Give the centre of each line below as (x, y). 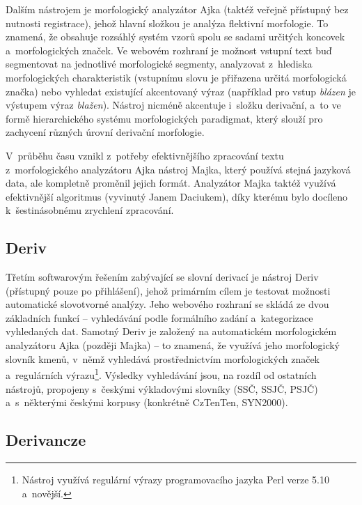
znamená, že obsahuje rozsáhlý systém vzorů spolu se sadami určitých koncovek (175, 37)
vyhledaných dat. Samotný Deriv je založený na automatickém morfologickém (171, 331)
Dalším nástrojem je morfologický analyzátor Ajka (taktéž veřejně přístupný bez (177, 9)
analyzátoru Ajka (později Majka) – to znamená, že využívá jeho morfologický (173, 345)
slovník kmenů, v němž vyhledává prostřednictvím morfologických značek (163, 358)
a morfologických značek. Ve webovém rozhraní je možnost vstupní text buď (169, 50)
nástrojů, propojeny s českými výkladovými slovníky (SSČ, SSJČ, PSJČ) (162, 388)
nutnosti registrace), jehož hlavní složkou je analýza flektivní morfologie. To (167, 23)
